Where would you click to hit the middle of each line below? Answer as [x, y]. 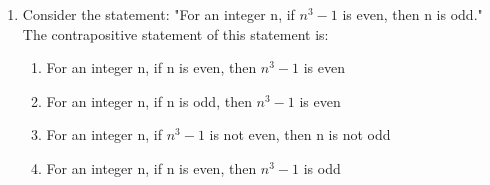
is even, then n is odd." [412, 14]
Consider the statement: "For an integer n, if [158, 14]
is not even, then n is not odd [300, 134]
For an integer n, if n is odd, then [149, 100]
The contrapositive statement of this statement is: [175, 33]
